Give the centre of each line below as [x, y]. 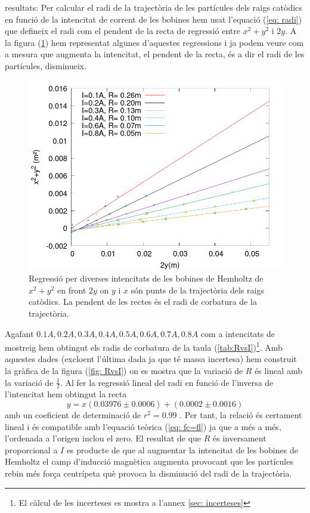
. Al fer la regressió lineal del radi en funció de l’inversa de [167, 382]
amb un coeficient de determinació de [73, 414]
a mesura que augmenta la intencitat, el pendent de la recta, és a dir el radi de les [155, 54]
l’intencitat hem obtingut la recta [66, 394]
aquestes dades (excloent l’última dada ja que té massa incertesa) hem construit [151, 359]
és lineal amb [278, 370]
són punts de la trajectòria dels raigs [198, 290]
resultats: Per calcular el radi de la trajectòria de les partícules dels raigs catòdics [154, 7]
